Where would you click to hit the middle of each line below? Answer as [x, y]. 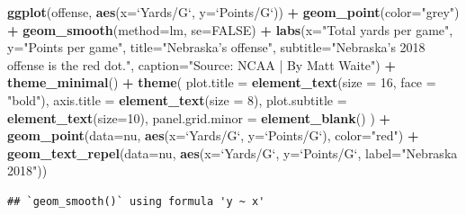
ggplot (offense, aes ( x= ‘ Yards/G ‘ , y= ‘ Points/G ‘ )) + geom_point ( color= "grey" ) [233, 12]
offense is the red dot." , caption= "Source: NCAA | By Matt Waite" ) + [202, 64]
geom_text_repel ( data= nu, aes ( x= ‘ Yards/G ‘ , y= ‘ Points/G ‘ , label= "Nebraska [233, 152]
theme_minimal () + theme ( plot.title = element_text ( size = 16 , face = [222, 82]
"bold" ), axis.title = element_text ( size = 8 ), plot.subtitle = [177, 99]
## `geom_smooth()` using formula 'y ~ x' [136, 201]
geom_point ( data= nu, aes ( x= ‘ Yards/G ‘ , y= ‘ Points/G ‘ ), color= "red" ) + [213, 135]
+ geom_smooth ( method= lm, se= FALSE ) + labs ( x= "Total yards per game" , [230, 29]
